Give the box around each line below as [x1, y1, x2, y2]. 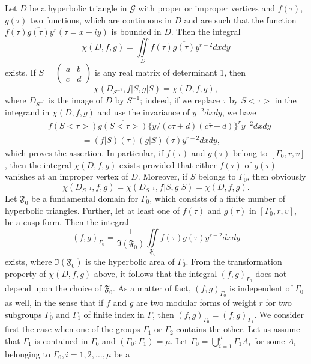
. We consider [254, 308, 304, 320]
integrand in [5, 105, 50, 118]
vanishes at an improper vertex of [5, 170, 128, 183]
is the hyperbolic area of [85, 255, 175, 267]
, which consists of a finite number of [149, 192, 285, 204]
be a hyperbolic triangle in [29, 2, 127, 14]
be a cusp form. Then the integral [5, 216, 129, 228]
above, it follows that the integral [94, 267, 217, 279]
